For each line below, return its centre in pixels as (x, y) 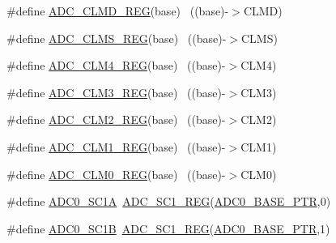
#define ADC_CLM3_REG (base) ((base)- (116, 92)
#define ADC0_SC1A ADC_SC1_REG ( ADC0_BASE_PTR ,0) (169, 201)
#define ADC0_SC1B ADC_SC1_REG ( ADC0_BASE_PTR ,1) (168, 228)
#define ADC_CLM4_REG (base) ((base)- (116, 65)
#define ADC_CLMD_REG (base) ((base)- (118, 11)
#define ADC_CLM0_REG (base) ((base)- (116, 174)
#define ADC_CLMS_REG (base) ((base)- (117, 38)
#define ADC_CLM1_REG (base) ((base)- (116, 146)
